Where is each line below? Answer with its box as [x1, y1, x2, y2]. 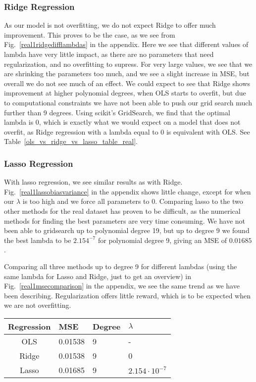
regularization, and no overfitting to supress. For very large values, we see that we [4, 58, 253, 69]
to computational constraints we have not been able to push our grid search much [4, 97, 252, 107]
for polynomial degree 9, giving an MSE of [98, 235, 227, 245]
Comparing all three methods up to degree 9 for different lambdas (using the [4, 261, 237, 271]
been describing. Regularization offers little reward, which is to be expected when [4, 290, 251, 300]
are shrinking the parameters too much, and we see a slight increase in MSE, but [4, 68, 250, 79]
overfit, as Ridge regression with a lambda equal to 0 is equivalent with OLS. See [4, 126, 250, 137]
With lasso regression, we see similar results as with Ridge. [4, 177, 183, 187]
